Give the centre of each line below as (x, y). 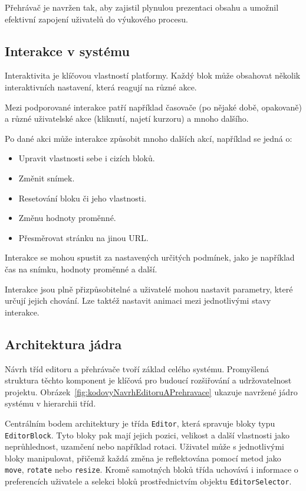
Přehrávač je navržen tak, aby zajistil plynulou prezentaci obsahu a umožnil (142, 7)
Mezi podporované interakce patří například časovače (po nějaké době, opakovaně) (153, 107)
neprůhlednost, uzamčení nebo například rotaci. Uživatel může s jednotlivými (144, 446)
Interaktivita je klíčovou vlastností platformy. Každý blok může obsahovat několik (153, 75)
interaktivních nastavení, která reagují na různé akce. (101, 87)
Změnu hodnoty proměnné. (67, 218)
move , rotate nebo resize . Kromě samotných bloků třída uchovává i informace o (152, 469)
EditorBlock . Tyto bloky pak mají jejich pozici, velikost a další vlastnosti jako (147, 435)
